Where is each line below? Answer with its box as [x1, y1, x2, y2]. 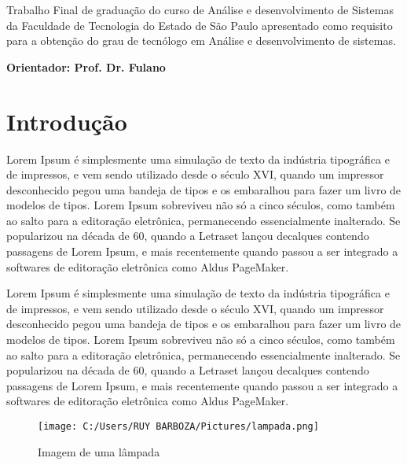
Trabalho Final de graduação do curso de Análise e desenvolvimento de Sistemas [6, 2, 394, 17]
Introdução [6, 105, 127, 137]
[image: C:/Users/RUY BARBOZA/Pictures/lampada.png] [38, 421, 319, 432]
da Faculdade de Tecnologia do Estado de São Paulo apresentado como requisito [6, 17, 393, 33]
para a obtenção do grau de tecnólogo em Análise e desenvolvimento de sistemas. [6, 32, 396, 49]
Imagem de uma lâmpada [38, 443, 160, 459]
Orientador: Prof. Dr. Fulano [6, 58, 166, 75]
